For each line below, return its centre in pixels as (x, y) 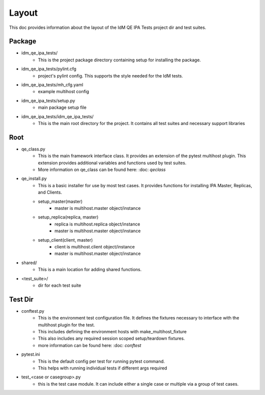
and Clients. (50, 192)
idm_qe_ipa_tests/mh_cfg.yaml (52, 85)
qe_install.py (34, 178)
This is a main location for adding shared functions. (90, 270)
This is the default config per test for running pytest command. (102, 361)
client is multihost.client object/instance (95, 247)
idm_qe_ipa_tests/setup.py (48, 100)
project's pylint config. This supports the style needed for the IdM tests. (111, 75)
